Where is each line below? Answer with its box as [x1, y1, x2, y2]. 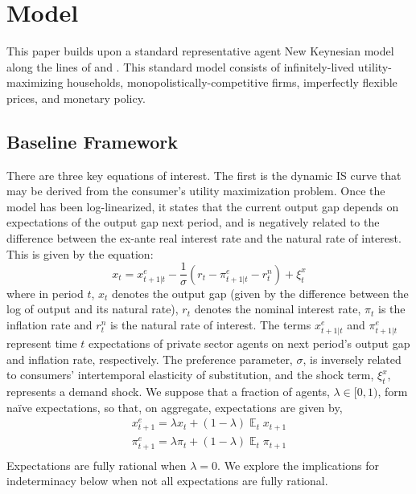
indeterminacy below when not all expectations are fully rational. [6, 472, 328, 489]
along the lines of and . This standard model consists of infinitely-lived [6, 58, 355, 75]
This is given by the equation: [6, 245, 154, 262]
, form [377, 383, 408, 400]
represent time [6, 335, 77, 352]
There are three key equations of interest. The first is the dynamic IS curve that [6, 166, 402, 183]
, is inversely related [303, 350, 402, 367]
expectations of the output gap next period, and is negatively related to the [6, 214, 380, 231]
